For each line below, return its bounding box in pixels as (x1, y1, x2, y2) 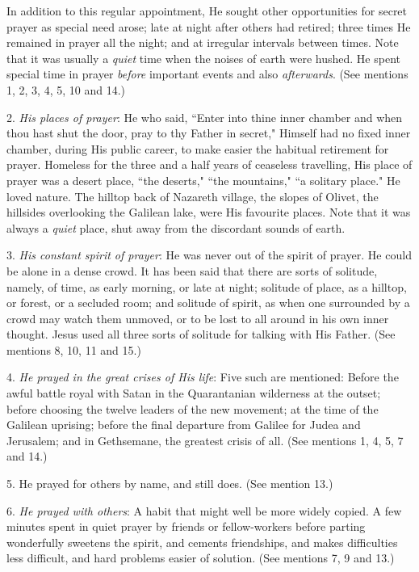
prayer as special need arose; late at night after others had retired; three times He (6, 18, 411, 35)
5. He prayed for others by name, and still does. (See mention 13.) (6, 475, 333, 492)
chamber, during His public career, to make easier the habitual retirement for (6, 140, 389, 157)
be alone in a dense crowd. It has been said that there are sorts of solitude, (6, 262, 378, 279)
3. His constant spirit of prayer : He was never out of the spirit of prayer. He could (6, 246, 412, 263)
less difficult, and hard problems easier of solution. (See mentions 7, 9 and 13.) (6, 549, 395, 566)
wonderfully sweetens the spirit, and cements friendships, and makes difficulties (6, 533, 398, 550)
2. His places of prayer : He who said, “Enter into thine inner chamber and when (6, 108, 403, 125)
